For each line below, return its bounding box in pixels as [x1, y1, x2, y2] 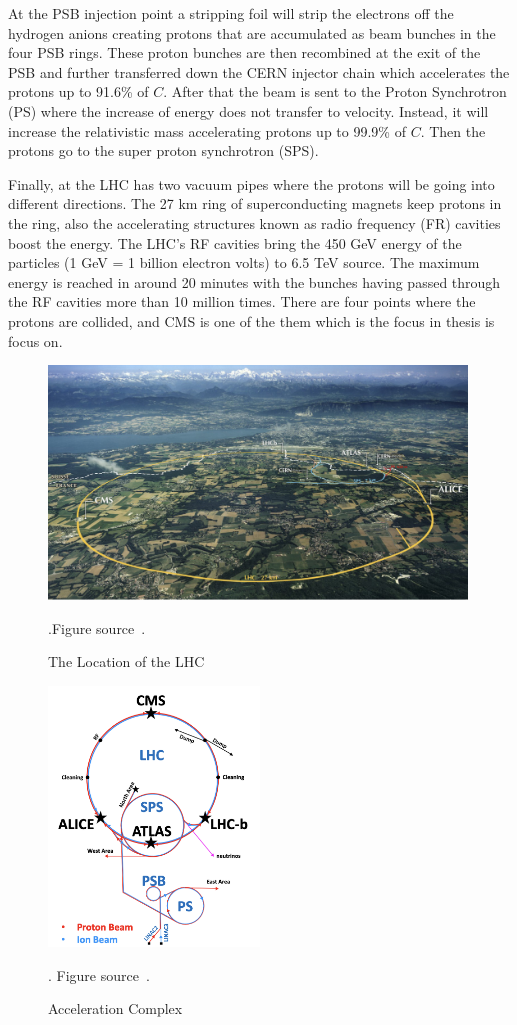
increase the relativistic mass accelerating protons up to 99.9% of [8, 120, 406, 141]
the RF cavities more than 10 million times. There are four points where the [8, 291, 476, 312]
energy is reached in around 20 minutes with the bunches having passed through [8, 271, 501, 292]
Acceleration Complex [48, 998, 183, 1019]
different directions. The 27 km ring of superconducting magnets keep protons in [8, 193, 502, 214]
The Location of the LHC [48, 651, 205, 672]
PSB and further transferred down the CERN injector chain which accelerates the [8, 61, 510, 82]
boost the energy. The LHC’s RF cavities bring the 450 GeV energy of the [8, 232, 462, 253]
